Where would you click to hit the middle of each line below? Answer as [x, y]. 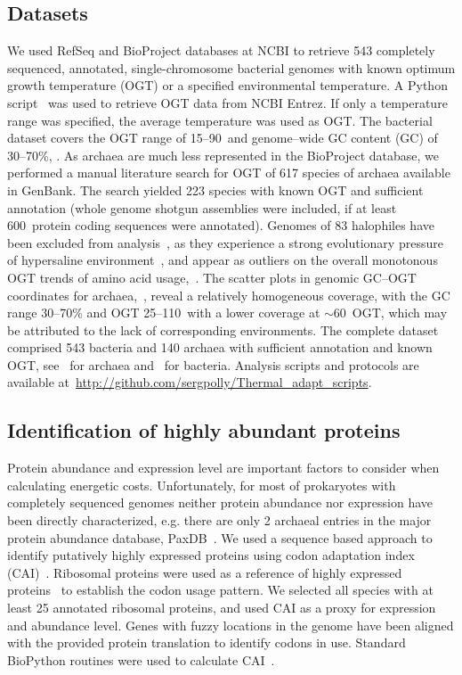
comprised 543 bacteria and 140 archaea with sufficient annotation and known [220, 347]
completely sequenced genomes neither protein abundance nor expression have [220, 502]
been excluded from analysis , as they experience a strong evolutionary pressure [225, 242]
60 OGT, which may [390, 313]
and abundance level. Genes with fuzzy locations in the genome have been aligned [231, 625]
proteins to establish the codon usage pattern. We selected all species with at [220, 590]
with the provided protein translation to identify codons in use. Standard [207, 642]
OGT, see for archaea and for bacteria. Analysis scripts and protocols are [213, 364]
